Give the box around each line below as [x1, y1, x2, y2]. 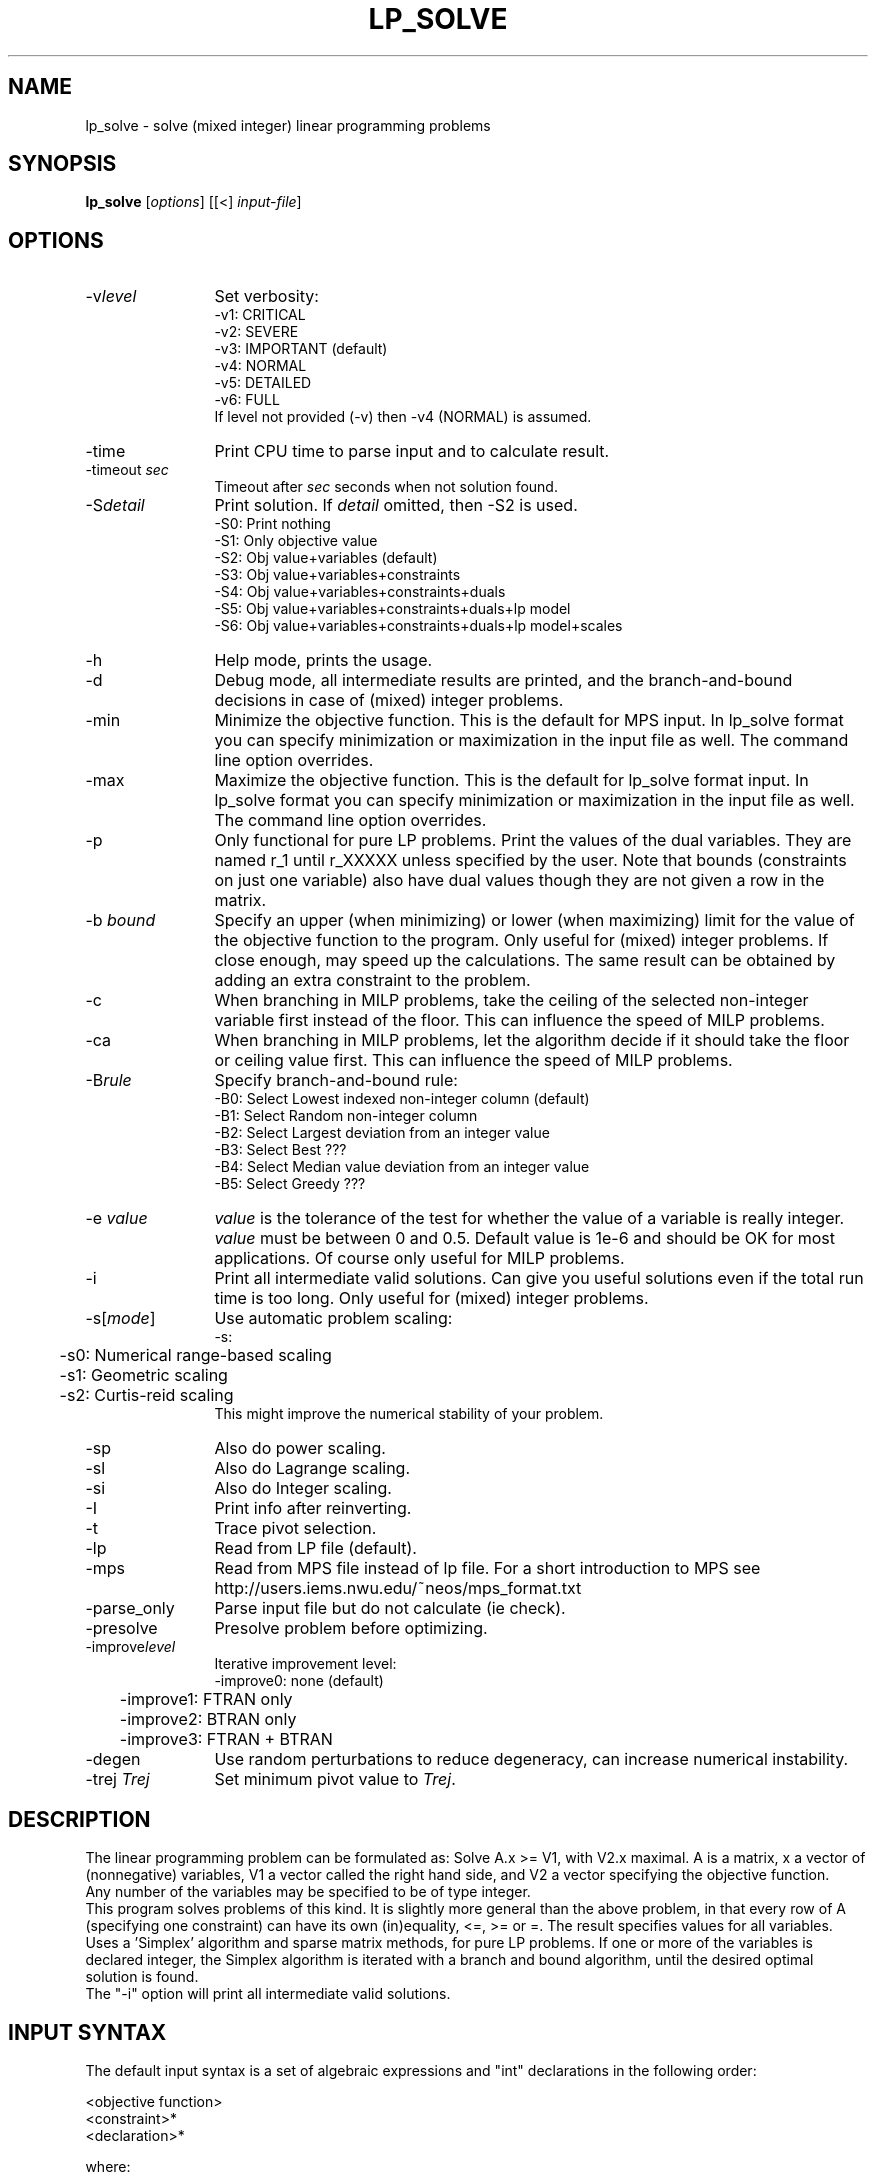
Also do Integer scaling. [214, 1478, 392, 1499]
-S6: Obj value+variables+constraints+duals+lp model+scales [214, 617, 623, 635]
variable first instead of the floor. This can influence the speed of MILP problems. [214, 1010, 825, 1031]
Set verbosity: [214, 286, 319, 307]
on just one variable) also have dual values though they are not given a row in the [214, 870, 825, 891]
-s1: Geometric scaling [59, 1365, 228, 1386]
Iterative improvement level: [214, 1655, 397, 1673]
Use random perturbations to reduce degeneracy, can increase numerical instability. [214, 1749, 849, 1770]
